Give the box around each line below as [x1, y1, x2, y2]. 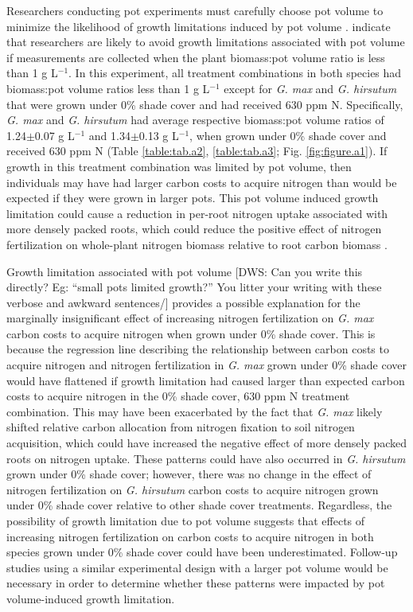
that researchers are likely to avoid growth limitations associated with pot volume [6, 33, 405, 50]
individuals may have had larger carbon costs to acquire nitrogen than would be [6, 173, 397, 190]
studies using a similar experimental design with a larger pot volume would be [6, 559, 388, 575]
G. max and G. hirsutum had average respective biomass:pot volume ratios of [6, 111, 384, 128]
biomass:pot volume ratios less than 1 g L [6, 80, 210, 96]
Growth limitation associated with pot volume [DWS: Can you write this [6, 263, 363, 279]
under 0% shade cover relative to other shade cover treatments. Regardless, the [6, 497, 392, 513]
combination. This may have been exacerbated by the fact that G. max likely [6, 403, 383, 419]
